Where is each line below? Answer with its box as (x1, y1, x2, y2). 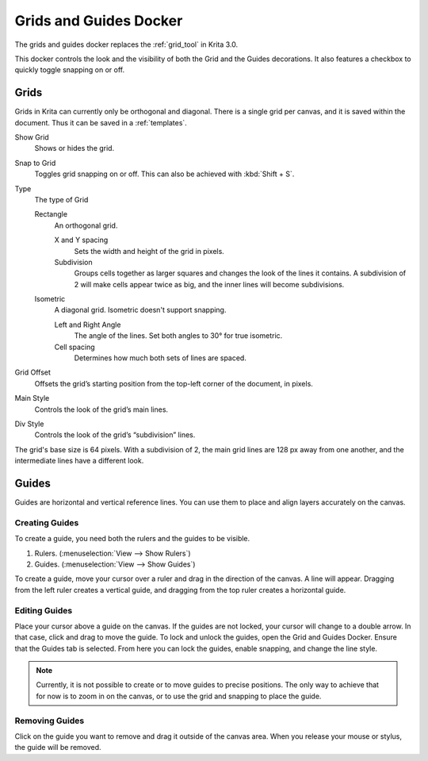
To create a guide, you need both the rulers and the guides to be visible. (14, 534, 250, 544)
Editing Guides (14, 605, 73, 616)
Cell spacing (54, 342, 95, 352)
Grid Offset (14, 367, 52, 377)
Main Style (14, 394, 50, 403)
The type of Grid (34, 194, 89, 204)
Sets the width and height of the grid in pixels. (74, 246, 225, 256)
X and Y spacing (54, 235, 109, 245)
